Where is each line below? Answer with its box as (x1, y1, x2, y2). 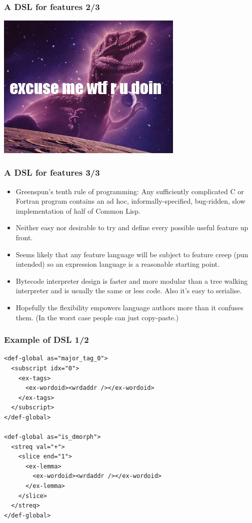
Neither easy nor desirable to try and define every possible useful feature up (15, 222, 248, 233)
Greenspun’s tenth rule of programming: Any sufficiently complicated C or (15, 186, 244, 196)
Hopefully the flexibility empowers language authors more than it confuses (15, 302, 243, 312)
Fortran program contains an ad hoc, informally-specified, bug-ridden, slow (15, 196, 245, 206)
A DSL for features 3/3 (4, 166, 100, 179)
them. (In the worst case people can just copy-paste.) (15, 312, 179, 322)
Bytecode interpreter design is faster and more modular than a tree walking (15, 275, 248, 286)
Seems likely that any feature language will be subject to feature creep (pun (15, 249, 248, 259)
